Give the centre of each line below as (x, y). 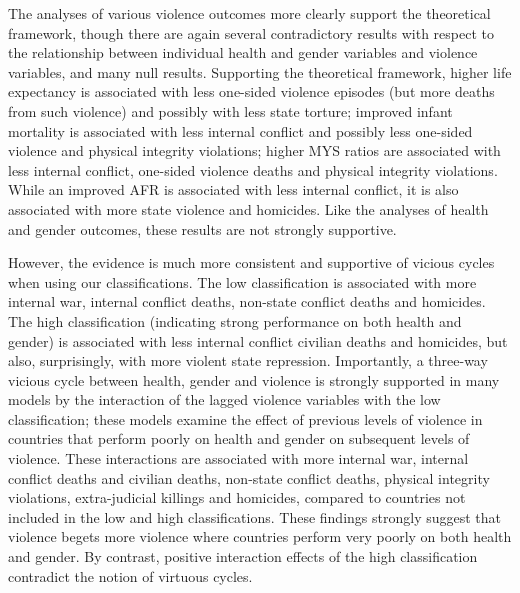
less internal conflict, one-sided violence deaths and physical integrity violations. (253, 169)
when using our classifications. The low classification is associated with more (242, 281)
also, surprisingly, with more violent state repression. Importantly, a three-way (248, 360)
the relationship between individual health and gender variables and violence (243, 52)
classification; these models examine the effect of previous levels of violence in (245, 418)
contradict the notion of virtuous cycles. (130, 575)
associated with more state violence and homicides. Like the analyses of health (248, 208)
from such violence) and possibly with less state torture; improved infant (230, 110)
